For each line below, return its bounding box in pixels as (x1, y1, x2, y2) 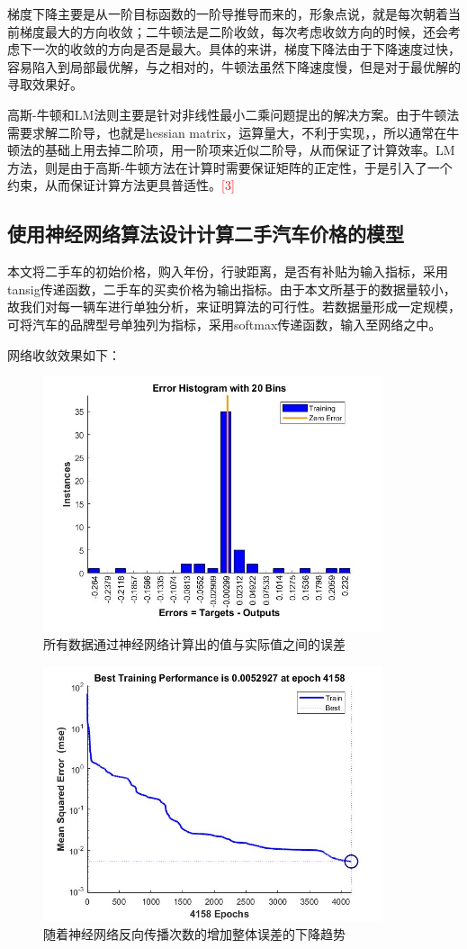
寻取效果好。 (7, 75, 83, 94)
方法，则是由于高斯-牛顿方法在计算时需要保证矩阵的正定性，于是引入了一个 (7, 158, 453, 176)
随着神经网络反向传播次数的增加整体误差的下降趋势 (43, 924, 346, 943)
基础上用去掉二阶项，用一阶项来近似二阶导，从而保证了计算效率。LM (44, 140, 455, 159)
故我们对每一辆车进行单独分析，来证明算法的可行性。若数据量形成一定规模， (7, 297, 461, 316)
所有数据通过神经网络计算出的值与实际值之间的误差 (43, 635, 346, 654)
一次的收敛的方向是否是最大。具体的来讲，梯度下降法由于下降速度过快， (31, 40, 461, 59)
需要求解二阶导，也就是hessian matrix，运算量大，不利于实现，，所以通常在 (7, 122, 447, 141)
